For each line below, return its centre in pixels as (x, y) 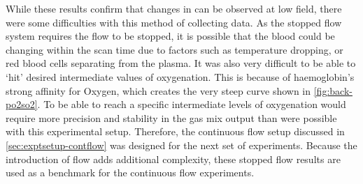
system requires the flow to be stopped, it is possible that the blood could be (170, 36)
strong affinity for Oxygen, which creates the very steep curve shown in (158, 90)
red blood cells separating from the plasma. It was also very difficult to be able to (181, 63)
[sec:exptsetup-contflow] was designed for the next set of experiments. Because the (181, 145)
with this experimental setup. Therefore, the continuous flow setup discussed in (175, 131)
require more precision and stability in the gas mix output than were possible (171, 117)
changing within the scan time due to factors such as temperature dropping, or (175, 49)
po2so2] (22, 104)
